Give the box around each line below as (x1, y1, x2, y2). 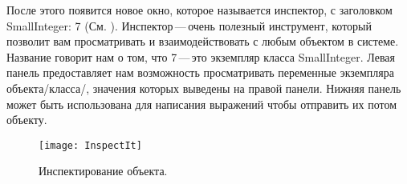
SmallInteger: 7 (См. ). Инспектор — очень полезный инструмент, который (6, 17, 372, 34)
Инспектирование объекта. (39, 162, 168, 179)
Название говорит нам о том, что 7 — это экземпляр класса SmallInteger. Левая (6, 48, 395, 65)
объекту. (6, 111, 47, 128)
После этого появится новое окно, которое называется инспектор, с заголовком (6, 2, 393, 18)
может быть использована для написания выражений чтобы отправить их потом (6, 95, 397, 112)
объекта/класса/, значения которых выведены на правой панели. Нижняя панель (6, 79, 401, 96)
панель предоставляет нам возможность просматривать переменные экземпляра (6, 64, 394, 81)
